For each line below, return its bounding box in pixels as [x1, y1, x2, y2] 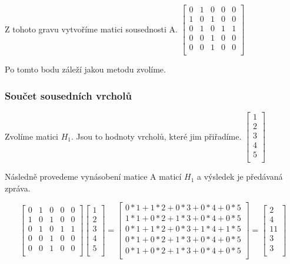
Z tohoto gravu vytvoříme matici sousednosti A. [5, 22, 178, 35]
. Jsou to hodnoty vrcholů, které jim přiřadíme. [71, 130, 242, 142]
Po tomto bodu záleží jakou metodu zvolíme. [5, 63, 166, 75]
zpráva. [5, 181, 31, 194]
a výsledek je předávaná [197, 170, 283, 183]
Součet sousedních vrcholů [5, 88, 132, 103]
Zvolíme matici [5, 130, 58, 142]
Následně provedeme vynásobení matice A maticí [5, 170, 182, 183]
